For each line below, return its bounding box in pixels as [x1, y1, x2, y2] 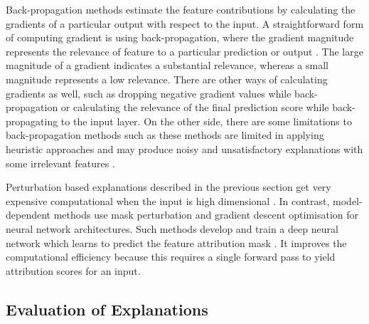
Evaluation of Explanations [6, 298, 208, 320]
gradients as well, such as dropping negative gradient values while [6, 85, 292, 100]
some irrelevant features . [6, 155, 115, 170]
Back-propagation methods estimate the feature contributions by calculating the [6, 2, 355, 16]
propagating [6, 113, 58, 128]
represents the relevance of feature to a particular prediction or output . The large [6, 43, 363, 58]
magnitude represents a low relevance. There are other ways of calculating [6, 71, 328, 86]
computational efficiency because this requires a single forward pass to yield [6, 249, 336, 264]
